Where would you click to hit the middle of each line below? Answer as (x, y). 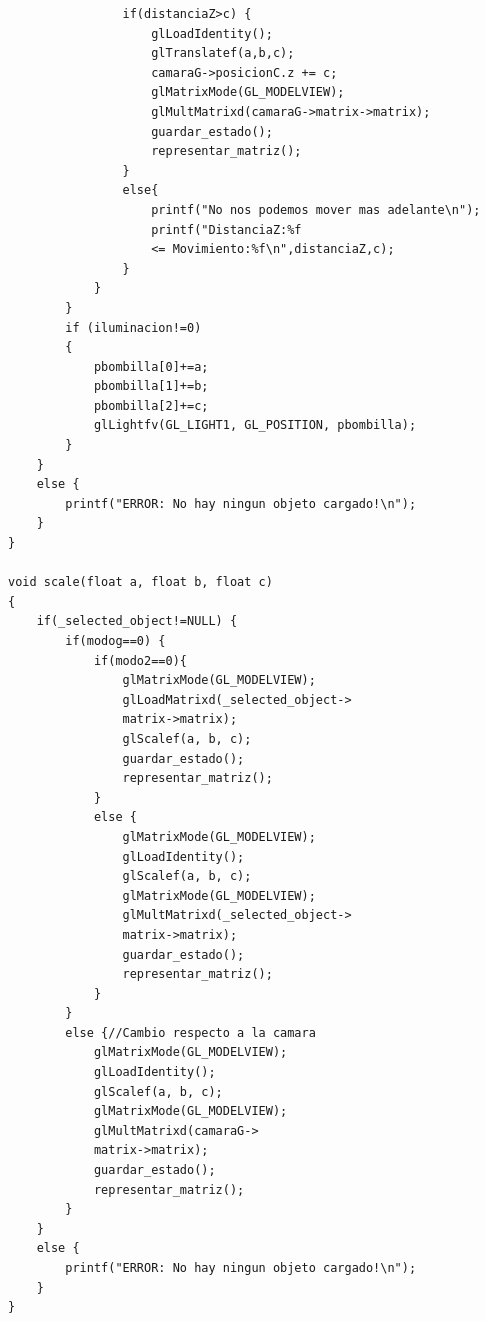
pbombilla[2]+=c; (151, 405)
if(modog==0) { (115, 641)
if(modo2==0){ (140, 660)
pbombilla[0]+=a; (151, 366)
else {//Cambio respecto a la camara (190, 1032)
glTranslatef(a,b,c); (223, 53)
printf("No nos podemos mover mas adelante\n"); (316, 209)
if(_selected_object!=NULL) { (137, 621)
